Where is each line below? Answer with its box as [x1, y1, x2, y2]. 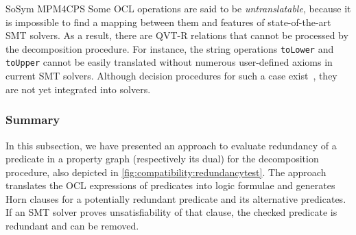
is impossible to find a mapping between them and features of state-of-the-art [5, 14, 331, 29]
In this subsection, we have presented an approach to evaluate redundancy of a [5, 138, 337, 152]
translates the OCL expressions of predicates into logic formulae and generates [5, 178, 335, 193]
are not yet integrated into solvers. [5, 82, 151, 96]
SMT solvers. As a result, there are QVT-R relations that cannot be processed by [5, 28, 348, 42]
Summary [5, 111, 60, 128]
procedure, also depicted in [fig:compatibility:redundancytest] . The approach [5, 164, 327, 179]
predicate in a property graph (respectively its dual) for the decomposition [5, 151, 319, 166]
